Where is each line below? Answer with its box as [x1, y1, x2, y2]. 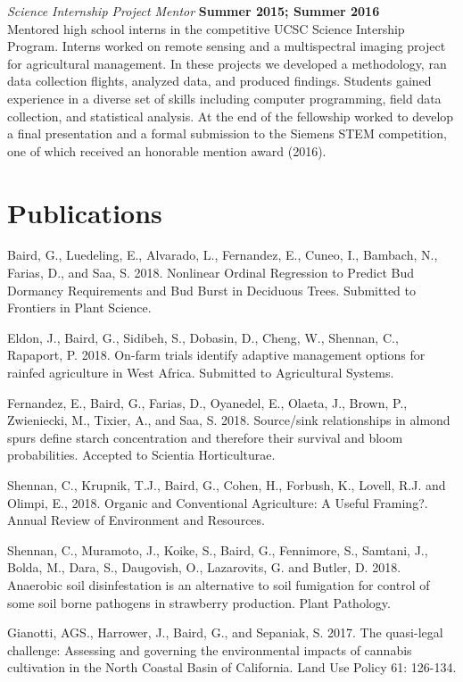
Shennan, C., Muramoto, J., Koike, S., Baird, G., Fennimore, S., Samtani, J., [7, 540, 428, 559]
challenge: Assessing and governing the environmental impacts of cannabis [7, 640, 412, 659]
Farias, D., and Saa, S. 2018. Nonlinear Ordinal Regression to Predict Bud [7, 263, 415, 282]
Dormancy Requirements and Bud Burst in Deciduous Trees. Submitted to [7, 280, 416, 299]
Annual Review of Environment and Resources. [7, 511, 265, 529]
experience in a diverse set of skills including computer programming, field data [7, 88, 442, 107]
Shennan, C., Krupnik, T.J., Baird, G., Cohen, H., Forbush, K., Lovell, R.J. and [7, 476, 446, 494]
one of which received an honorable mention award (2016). [7, 141, 327, 160]
